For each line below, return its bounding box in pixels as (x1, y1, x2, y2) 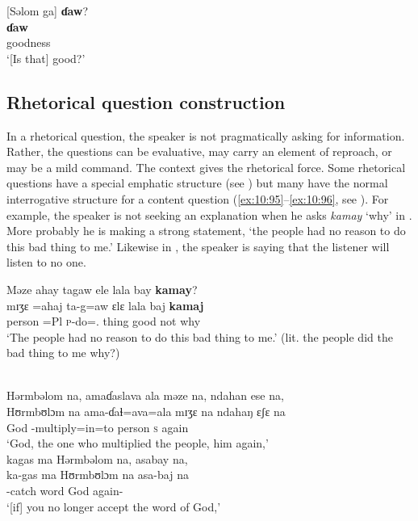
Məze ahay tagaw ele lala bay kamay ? (6, 280, 198, 297)
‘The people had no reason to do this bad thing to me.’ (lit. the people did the (6, 328, 393, 345)
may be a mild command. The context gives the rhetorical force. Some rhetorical (6, 158, 406, 175)
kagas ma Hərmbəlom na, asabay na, (6, 450, 188, 467)
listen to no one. (6, 254, 86, 271)
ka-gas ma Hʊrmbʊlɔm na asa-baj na (6, 466, 189, 483)
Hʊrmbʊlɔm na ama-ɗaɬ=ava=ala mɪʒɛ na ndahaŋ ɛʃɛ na (6, 403, 286, 420)
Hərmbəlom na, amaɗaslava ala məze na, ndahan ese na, (6, 387, 284, 404)
